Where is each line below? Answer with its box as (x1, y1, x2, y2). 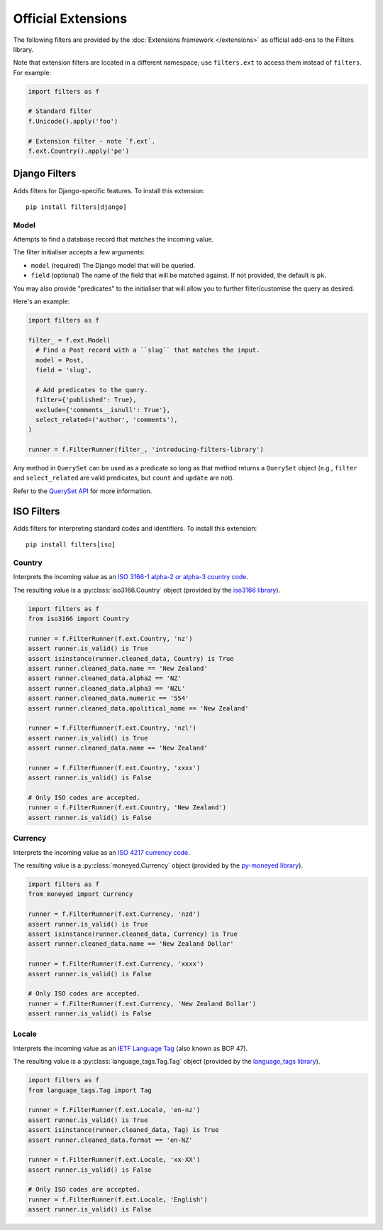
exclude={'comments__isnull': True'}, (35, 406, 170, 414)
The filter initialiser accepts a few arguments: (13, 248, 145, 257)
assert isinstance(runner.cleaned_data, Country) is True (28, 654, 234, 662)
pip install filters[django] (26, 203, 127, 211)
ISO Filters (13, 505, 60, 517)
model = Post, (35, 356, 85, 364)
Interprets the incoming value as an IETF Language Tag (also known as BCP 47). (13, 1044, 248, 1052)
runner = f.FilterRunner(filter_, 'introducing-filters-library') (28, 446, 264, 454)
